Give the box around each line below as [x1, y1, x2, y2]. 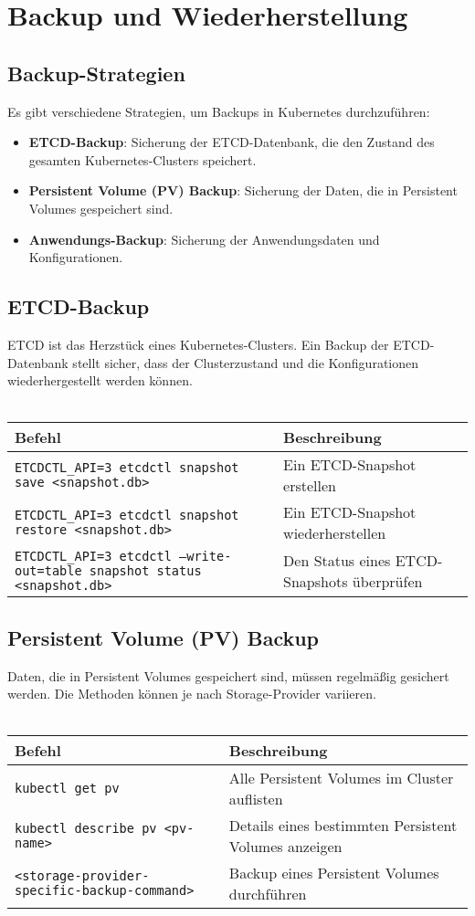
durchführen [228, 883, 307, 905]
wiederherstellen [283, 522, 386, 544]
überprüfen [352, 571, 423, 593]
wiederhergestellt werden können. [7, 371, 193, 390]
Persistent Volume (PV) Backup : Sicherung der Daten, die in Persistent [28, 181, 458, 200]
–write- [179, 549, 232, 564]
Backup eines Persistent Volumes [228, 862, 439, 884]
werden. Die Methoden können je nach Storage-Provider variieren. [7, 684, 376, 703]
